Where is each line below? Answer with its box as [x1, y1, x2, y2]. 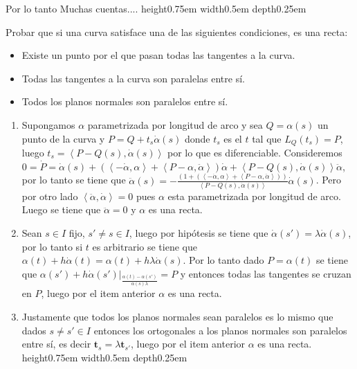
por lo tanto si [21, 239, 83, 253]
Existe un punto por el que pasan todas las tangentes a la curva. [21, 48, 295, 62]
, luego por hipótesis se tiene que [129, 226, 268, 240]
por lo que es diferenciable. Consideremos [167, 145, 342, 160]
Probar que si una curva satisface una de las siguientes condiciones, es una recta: [6, 24, 348, 39]
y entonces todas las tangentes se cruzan [180, 266, 351, 280]
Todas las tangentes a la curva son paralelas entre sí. [21, 71, 245, 85]
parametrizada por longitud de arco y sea [87, 117, 263, 132]
